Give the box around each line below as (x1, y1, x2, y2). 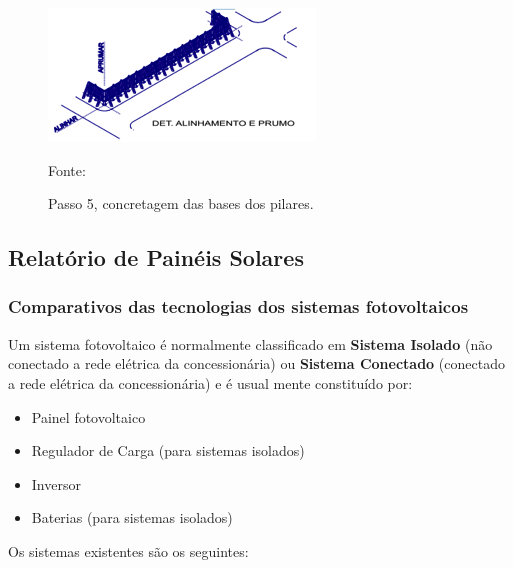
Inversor (31, 473, 81, 494)
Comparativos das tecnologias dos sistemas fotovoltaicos (8, 294, 469, 319)
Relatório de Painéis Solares (8, 242, 304, 273)
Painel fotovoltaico (31, 406, 146, 427)
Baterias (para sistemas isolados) (31, 507, 233, 528)
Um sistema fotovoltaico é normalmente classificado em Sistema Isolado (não (8, 333, 493, 354)
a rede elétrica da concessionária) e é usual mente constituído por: (8, 372, 413, 393)
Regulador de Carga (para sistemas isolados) (31, 440, 305, 461)
